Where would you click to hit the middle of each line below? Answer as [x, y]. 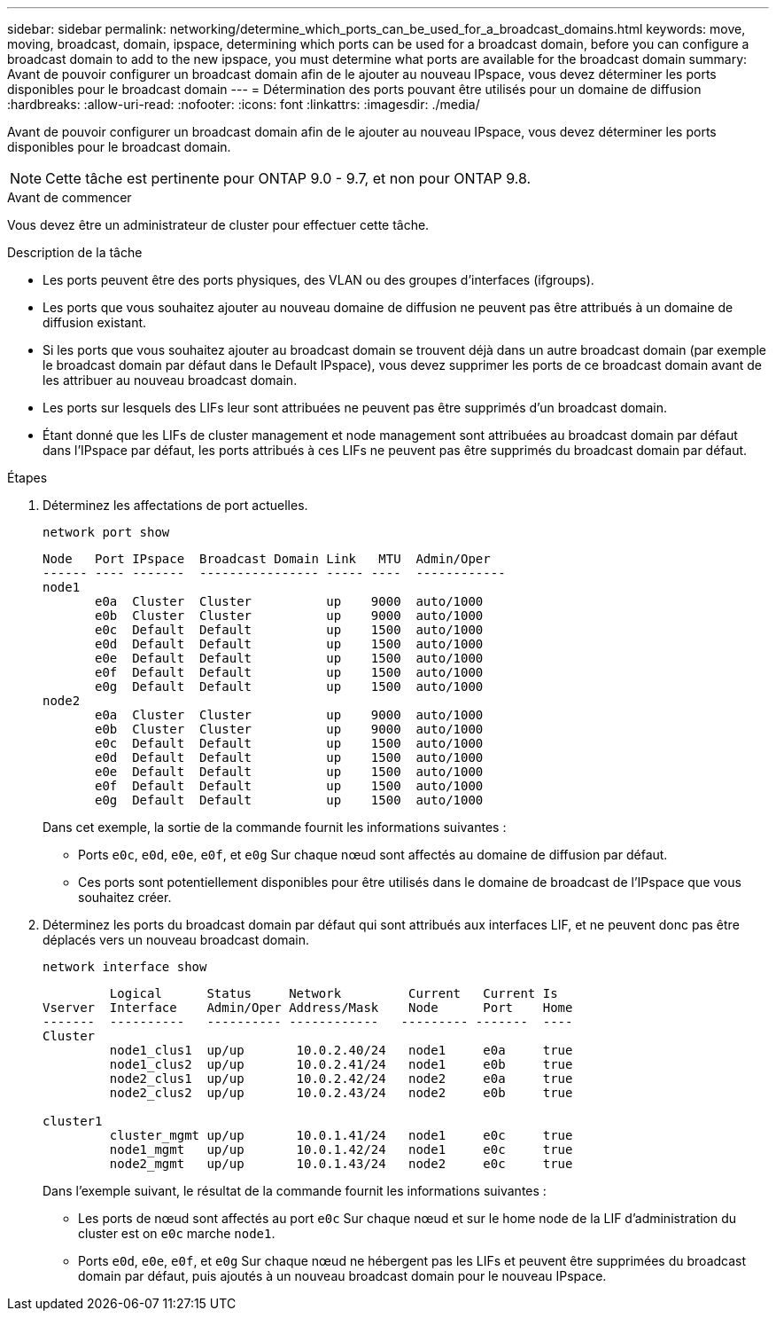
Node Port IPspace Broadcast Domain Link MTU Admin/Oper [267, 559]
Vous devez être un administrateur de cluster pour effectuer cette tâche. [218, 225]
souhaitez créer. [125, 897]
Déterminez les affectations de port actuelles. [175, 505]
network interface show [125, 967]
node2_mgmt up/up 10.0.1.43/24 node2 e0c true [341, 1164]
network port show [106, 532]
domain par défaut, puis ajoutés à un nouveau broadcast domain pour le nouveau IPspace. [342, 1276]
